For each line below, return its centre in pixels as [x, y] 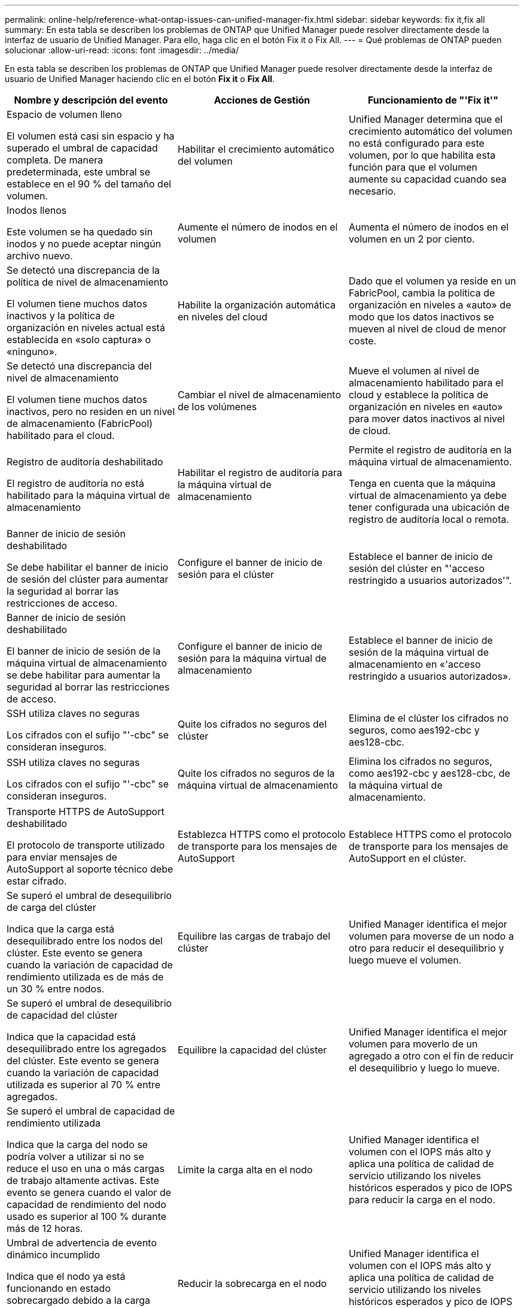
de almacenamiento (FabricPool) [80, 423]
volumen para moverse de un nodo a [431, 936]
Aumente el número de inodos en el [258, 227]
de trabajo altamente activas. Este [83, 1180]
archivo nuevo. [40, 256]
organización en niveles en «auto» [426, 407]
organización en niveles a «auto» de [430, 305]
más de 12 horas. [45, 1228]
